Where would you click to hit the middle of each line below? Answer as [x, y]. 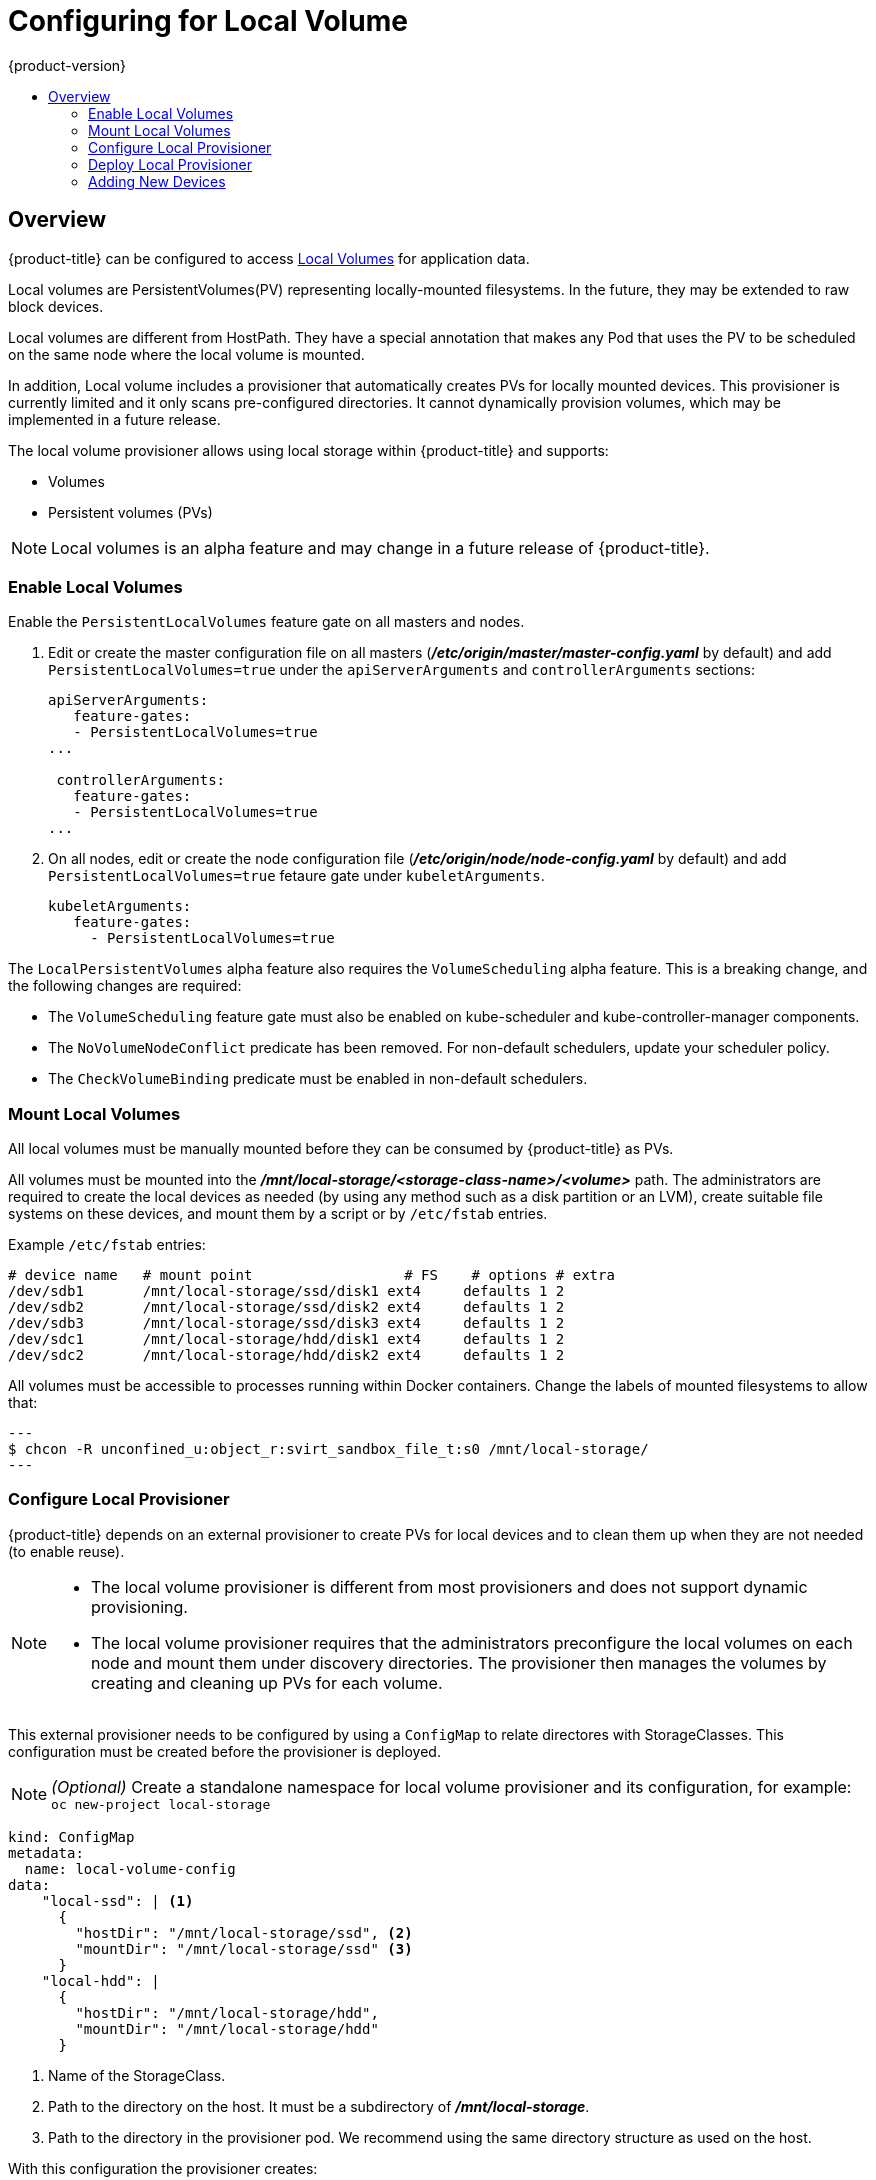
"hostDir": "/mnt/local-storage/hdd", [227, 2012]
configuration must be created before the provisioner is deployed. [224, 1751]
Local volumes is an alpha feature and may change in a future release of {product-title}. [380, 547]
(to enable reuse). [66, 1551]
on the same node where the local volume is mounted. [186, 354]
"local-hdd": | [100, 1980]
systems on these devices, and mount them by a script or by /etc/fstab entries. [278, 1214]
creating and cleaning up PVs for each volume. [267, 1682]
